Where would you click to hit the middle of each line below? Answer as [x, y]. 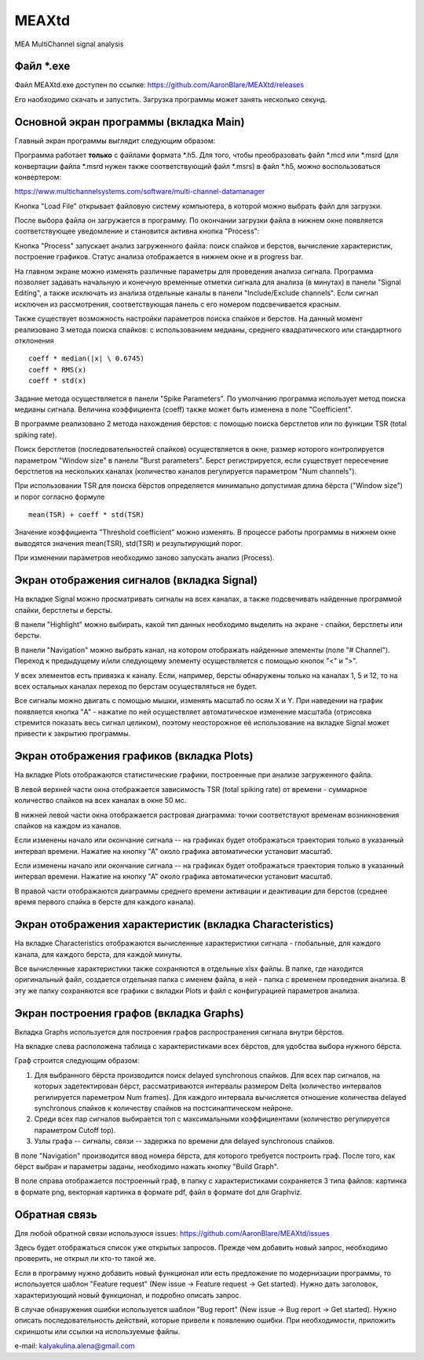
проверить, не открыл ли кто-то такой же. [85, 1259]
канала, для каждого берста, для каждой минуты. [99, 954]
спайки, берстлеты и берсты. [64, 610]
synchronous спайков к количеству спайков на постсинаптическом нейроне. [164, 1108]
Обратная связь [56, 1214]
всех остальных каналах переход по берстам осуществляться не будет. [136, 686]
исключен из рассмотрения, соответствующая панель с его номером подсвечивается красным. [178, 304]
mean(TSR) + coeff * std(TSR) [87, 515]
